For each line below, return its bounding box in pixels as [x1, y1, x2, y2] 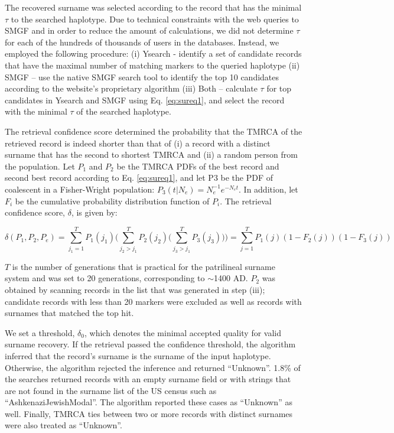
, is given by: [71, 206, 118, 219]
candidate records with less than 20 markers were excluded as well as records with [5, 295, 302, 307]
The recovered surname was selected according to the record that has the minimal [5, 1, 302, 13]
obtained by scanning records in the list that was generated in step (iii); [5, 283, 265, 295]
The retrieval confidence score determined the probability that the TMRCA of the [5, 125, 302, 137]
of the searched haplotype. [76, 105, 171, 118]
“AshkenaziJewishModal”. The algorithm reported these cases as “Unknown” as [5, 396, 292, 408]
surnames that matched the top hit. [5, 307, 134, 319]
